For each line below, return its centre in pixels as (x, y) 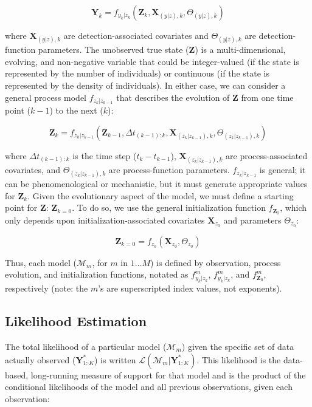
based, (17, 375)
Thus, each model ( (41, 262)
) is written (115, 359)
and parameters (252, 220)
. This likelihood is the (239, 359)
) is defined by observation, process (216, 262)
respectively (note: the (47, 288)
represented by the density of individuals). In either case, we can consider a (145, 85)
